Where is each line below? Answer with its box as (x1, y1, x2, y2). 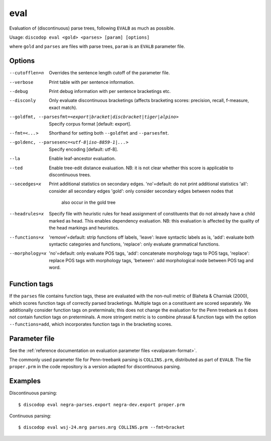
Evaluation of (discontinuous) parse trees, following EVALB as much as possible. (9, 25, 175, 31)
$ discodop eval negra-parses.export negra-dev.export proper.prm (18, 402, 185, 407)
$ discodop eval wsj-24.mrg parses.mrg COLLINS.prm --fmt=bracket (18, 424, 185, 430)
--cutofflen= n (9, 70, 44, 76)
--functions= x (9, 234, 44, 240)
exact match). (49, 104, 77, 111)
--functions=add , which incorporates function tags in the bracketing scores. (9, 321, 173, 327)
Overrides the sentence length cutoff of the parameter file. (49, 70, 170, 76)
